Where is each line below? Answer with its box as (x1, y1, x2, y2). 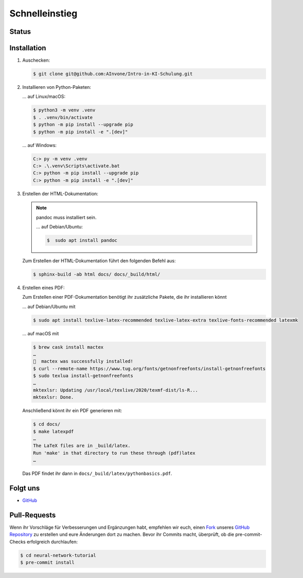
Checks (9, 538, 26, 545)
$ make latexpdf (33, 429, 74, 434)
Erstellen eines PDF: (22, 284, 65, 291)
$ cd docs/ (33, 421, 60, 427)
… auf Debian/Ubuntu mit (22, 303, 76, 310)
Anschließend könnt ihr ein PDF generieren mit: (22, 408, 123, 414)
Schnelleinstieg (9, 8, 78, 19)
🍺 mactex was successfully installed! (33, 358, 133, 364)
